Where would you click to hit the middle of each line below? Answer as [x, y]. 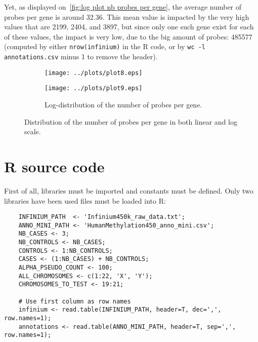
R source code [54, 166]
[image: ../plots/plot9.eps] [94, 88]
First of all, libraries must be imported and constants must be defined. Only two [129, 190]
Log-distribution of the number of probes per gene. [123, 104]
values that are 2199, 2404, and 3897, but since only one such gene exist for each [129, 27]
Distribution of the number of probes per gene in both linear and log [131, 121]
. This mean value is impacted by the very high [176, 16]
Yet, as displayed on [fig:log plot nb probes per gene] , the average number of [123, 7]
